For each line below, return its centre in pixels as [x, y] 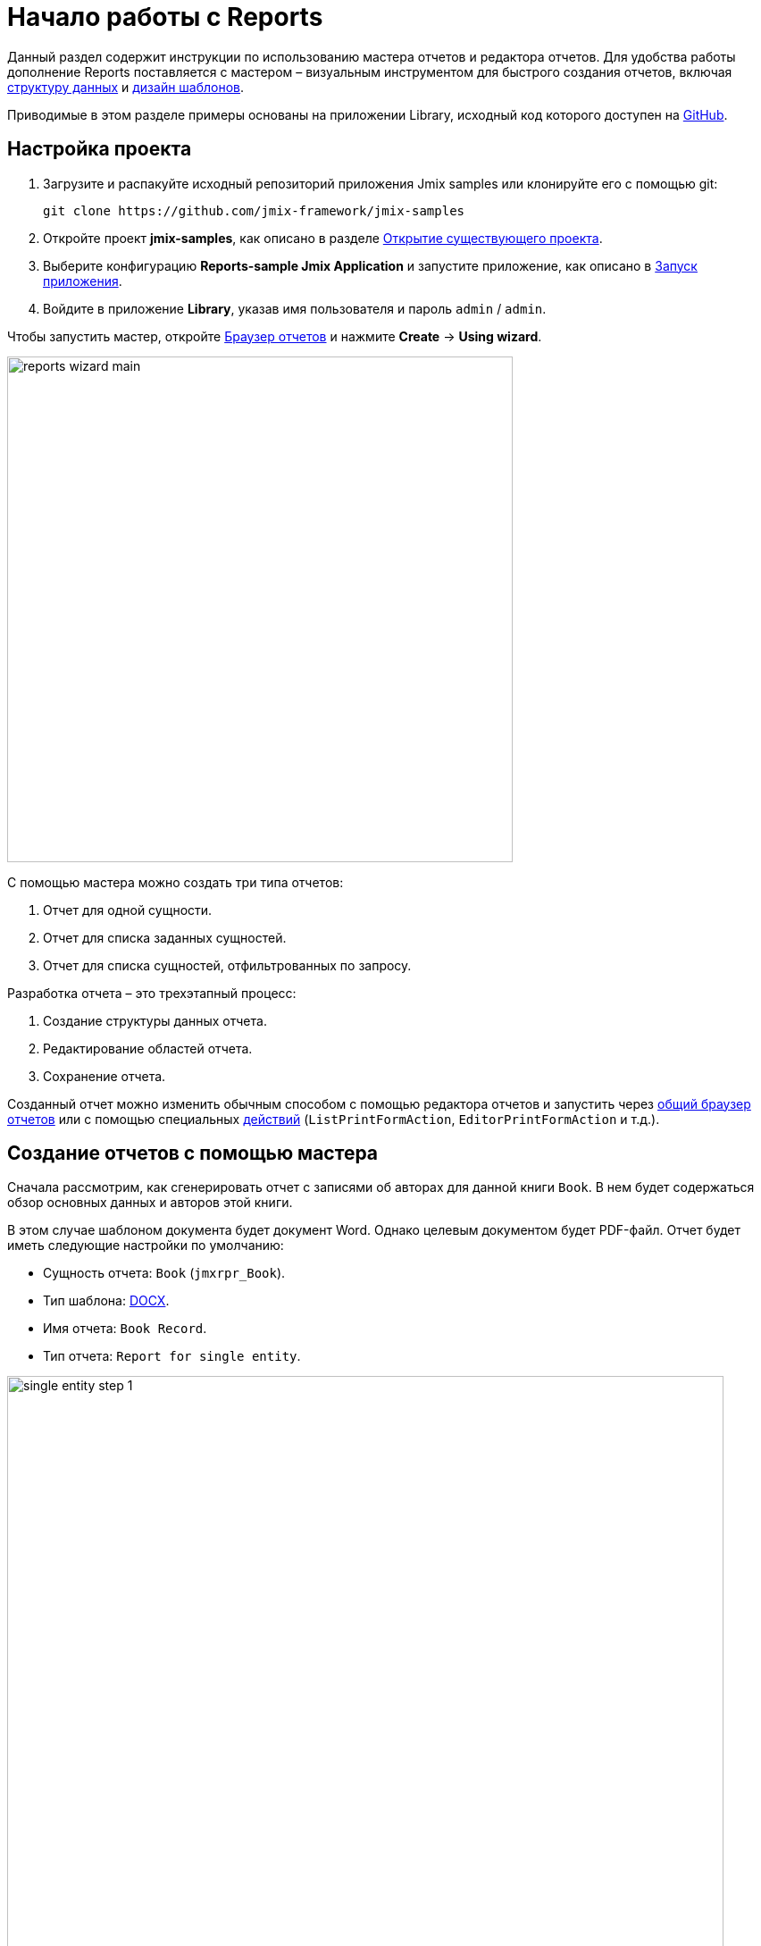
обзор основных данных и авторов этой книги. [150, 1203]
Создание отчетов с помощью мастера [193, 1153]
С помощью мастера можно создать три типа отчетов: [176, 882]
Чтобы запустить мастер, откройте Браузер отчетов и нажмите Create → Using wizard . [275, 336]
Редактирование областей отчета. [148, 1048]
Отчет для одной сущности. [128, 910]
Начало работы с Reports [165, 17]
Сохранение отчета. [105, 1076]
